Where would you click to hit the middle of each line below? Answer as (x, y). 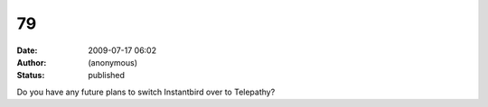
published (107, 76)
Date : (27, 50)
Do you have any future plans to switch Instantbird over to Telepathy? (146, 92)
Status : (31, 76)
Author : (32, 62)
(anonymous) (113, 62)
